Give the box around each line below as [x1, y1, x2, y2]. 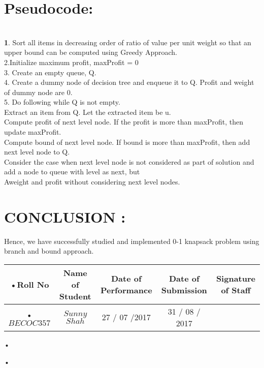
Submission [161, 284, 207, 296]
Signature [216, 272, 255, 285]
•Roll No [10, 278, 49, 290]
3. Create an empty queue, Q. [4, 67, 96, 77]
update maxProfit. [4, 127, 61, 137]
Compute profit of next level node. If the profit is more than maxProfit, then [4, 116, 244, 127]
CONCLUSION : [4, 206, 126, 227]
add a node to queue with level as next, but [4, 166, 140, 177]
